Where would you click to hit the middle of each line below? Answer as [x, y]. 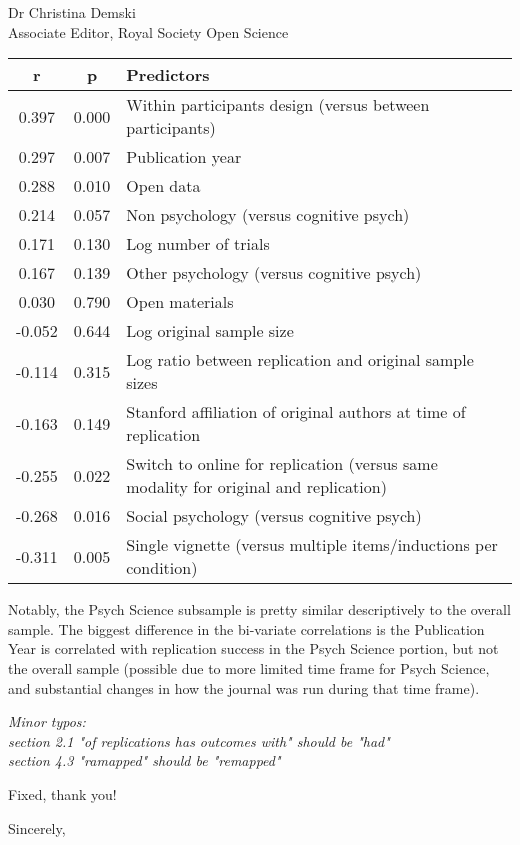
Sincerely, [37, 827]
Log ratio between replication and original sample [300, 360]
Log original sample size [210, 331]
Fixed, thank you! [62, 793]
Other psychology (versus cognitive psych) [274, 273]
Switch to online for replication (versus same [282, 464]
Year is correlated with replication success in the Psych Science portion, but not [253, 648]
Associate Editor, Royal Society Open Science [148, 31]
